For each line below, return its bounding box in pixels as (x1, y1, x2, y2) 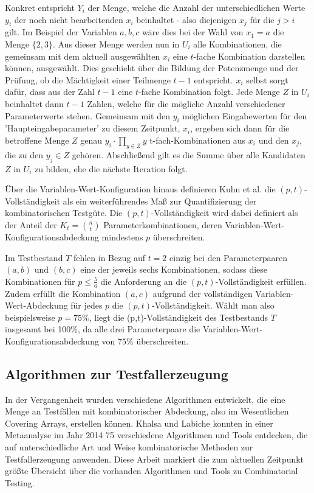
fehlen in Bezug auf (73, 251, 145, 264)
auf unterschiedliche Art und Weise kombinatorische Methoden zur (5, 441, 253, 453)
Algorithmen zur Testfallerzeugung (5, 364, 228, 383)
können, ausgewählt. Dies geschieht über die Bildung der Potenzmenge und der (5, 61, 299, 74)
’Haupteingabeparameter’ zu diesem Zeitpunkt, (5, 122, 180, 135)
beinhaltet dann (5, 97, 64, 110)
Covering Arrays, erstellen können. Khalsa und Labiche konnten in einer (5, 416, 273, 429)
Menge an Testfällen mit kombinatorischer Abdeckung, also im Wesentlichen (5, 405, 289, 418)
